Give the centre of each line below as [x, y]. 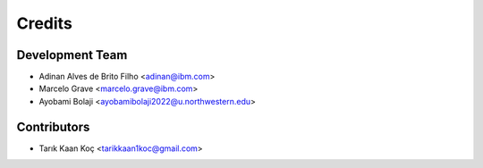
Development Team [72, 55]
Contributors [53, 126]
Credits [45, 23]
